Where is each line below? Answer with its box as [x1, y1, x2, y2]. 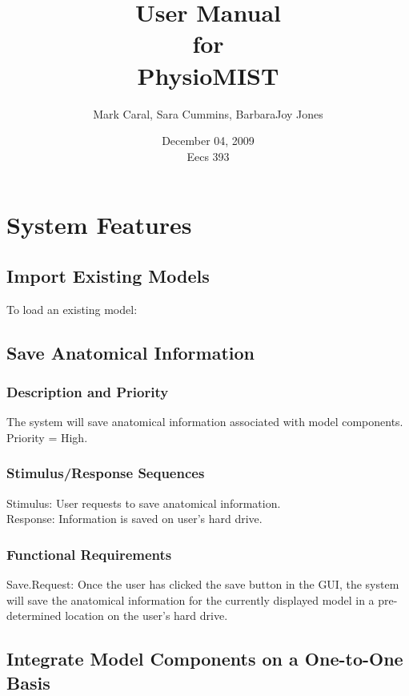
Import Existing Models [6, 263, 210, 288]
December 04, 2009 [162, 132, 255, 149]
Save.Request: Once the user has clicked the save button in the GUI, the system [6, 576, 399, 593]
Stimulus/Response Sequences [6, 463, 205, 483]
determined [6, 607, 62, 624]
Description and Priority [6, 381, 169, 401]
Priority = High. [6, 428, 88, 445]
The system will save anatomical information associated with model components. [6, 413, 403, 430]
